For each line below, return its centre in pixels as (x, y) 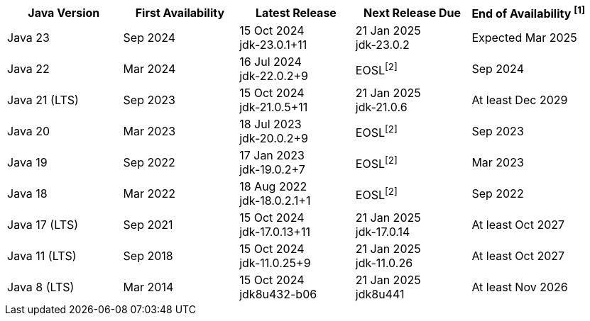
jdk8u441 (380, 294)
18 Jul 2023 (271, 124)
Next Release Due (413, 12)
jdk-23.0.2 (382, 45)
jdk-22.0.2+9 (274, 76)
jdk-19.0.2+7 (272, 170)
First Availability (180, 12)
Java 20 (29, 131)
